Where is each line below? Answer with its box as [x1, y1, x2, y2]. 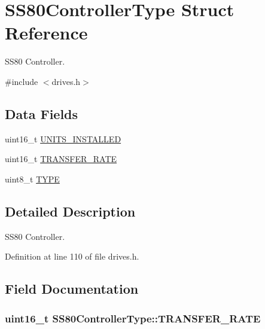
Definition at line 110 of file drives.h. [5, 250, 139, 263]
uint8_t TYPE [5, 172, 60, 185]
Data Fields [5, 104, 78, 123]
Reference [5, 20, 88, 45]
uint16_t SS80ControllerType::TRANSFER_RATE [5, 310, 261, 325]
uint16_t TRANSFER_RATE [5, 153, 117, 165]
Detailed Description [5, 202, 136, 220]
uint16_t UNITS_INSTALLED [5, 132, 121, 145]
